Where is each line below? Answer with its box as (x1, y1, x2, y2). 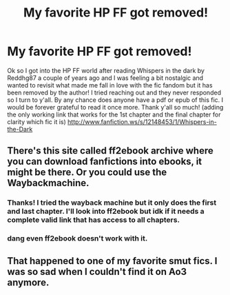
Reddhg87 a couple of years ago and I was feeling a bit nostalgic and (7, 74, 204, 82)
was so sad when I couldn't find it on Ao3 (7, 265, 187, 277)
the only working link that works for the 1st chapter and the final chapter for (7, 110, 221, 119)
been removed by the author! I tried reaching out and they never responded (7, 88, 222, 96)
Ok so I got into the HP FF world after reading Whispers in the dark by (7, 66, 205, 74)
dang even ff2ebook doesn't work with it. (7, 234, 148, 243)
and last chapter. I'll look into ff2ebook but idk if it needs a (7, 207, 205, 216)
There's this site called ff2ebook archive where (7, 145, 213, 156)
